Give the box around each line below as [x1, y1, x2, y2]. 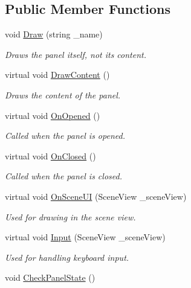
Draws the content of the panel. [5, 88, 121, 101]
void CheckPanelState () [5, 271, 95, 284]
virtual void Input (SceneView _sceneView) [5, 231, 166, 243]
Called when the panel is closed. [5, 170, 122, 182]
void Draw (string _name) [5, 28, 103, 40]
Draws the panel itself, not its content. [5, 48, 147, 60]
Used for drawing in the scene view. [5, 210, 136, 223]
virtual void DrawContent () [5, 68, 110, 81]
